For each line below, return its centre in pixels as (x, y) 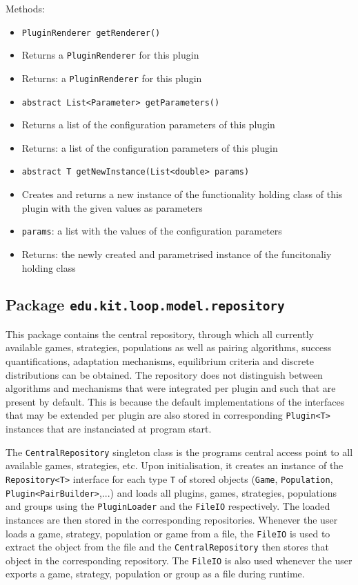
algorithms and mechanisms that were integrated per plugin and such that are (171, 388)
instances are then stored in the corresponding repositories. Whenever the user (172, 519)
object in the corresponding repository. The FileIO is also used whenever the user (179, 560)
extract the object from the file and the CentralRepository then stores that (167, 547)
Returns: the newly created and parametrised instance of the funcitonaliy (177, 254)
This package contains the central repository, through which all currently (160, 334)
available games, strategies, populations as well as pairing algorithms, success (169, 347)
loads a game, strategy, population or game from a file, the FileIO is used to (168, 533)
